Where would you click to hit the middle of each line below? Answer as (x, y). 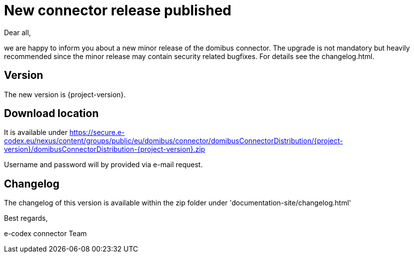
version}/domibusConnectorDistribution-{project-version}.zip (105, 149)
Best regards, (26, 218)
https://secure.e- (97, 132)
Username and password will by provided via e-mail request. (103, 165)
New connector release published (118, 10)
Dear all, (18, 32)
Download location (51, 114)
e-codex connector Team (45, 234)
